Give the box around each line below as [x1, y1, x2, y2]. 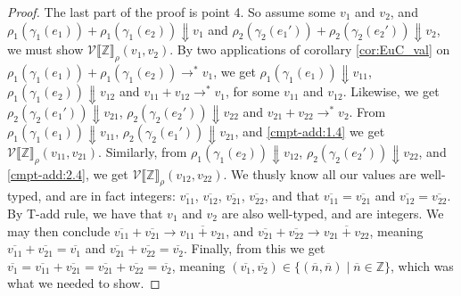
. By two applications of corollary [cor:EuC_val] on [169, 40, 450, 59]
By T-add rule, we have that [7, 203, 163, 222]
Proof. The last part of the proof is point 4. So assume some [7, 3, 336, 21]
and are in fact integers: [45, 186, 176, 205]
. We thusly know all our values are [223, 164, 416, 183]
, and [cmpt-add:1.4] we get [235, 122, 385, 141]
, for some [225, 82, 280, 101]
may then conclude [7, 221, 111, 240]
